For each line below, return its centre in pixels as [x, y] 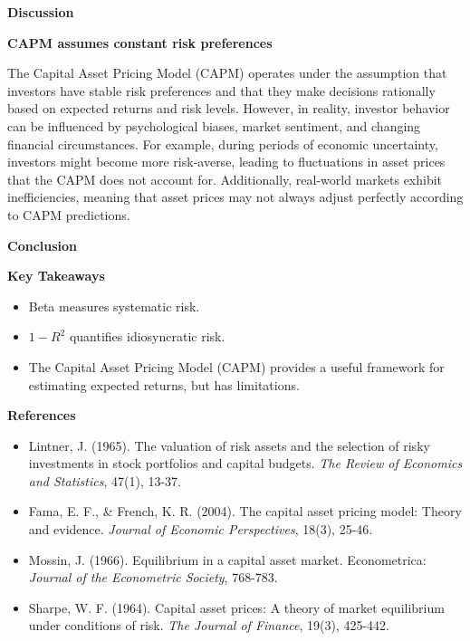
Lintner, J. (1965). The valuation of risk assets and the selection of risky [229, 445]
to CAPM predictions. [69, 214]
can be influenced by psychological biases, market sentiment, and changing [214, 125]
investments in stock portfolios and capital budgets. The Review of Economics [245, 463]
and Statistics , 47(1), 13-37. [105, 480]
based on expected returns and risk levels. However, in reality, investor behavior [229, 108]
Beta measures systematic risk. [114, 306]
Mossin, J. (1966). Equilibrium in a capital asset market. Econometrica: [227, 559]
